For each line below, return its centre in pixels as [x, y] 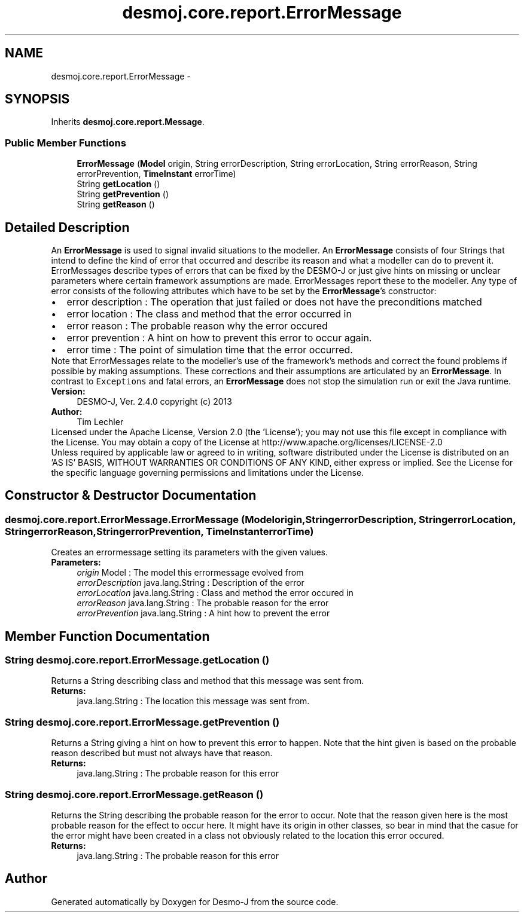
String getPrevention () [123, 194]
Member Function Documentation [107, 636]
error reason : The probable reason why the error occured [197, 326]
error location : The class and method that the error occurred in [209, 314]
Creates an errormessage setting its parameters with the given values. [189, 552]
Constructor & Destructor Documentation [131, 496]
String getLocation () [118, 184]
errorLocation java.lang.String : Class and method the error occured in [215, 593]
